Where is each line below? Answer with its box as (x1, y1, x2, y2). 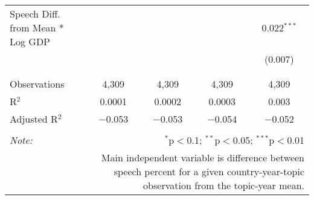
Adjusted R (10, 112, 58, 126)
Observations (10, 77, 65, 91)
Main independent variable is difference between (101, 150, 304, 164)
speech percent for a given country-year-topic (114, 164, 304, 178)
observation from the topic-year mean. (143, 178, 304, 192)
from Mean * (10, 21, 64, 34)
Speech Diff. (10, 7, 60, 21)
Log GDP (10, 34, 51, 48)
